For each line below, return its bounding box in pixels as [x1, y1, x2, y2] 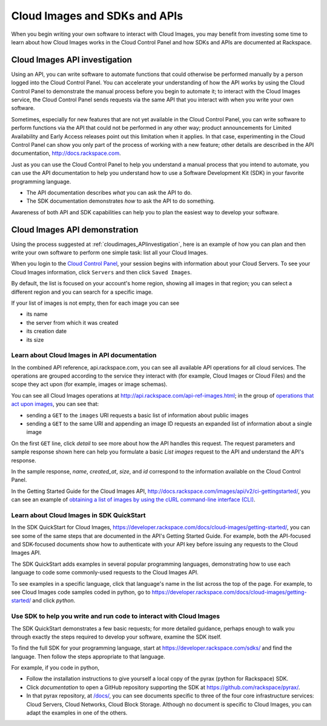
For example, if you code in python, [11, 664, 100, 671]
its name [26, 310, 48, 318]
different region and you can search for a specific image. [11, 288, 153, 296]
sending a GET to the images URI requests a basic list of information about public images [26, 412, 249, 419]
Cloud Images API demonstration [11, 225, 139, 235]
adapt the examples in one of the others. [26, 709, 128, 716]
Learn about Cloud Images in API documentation [11, 351, 157, 359]
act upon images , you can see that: [11, 401, 99, 408]
